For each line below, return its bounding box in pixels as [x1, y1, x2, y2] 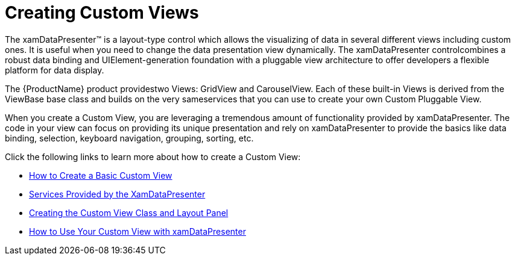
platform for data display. [5, 64, 104, 75]
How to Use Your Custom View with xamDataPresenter [29, 226, 246, 237]
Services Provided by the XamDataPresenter [29, 188, 206, 199]
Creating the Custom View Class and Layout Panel [29, 207, 229, 218]
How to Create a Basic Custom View [29, 170, 172, 181]
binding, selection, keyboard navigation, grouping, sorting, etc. [5, 132, 254, 143]
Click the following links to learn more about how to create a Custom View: [5, 151, 301, 162]
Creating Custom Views [5, 2, 199, 23]
